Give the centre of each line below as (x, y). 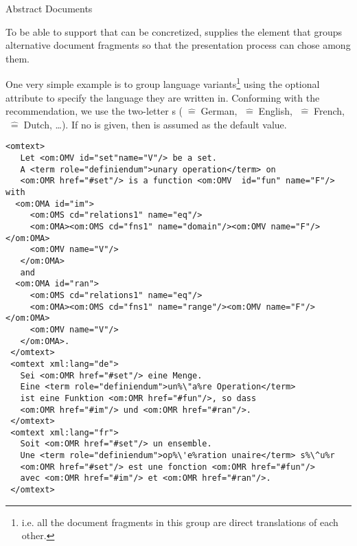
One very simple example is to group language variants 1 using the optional (163, 83)
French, (329, 111)
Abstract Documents (49, 8)
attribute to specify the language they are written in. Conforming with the (163, 97)
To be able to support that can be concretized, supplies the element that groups (174, 31)
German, (219, 111)
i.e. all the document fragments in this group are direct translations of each (180, 522)
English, (275, 111)
